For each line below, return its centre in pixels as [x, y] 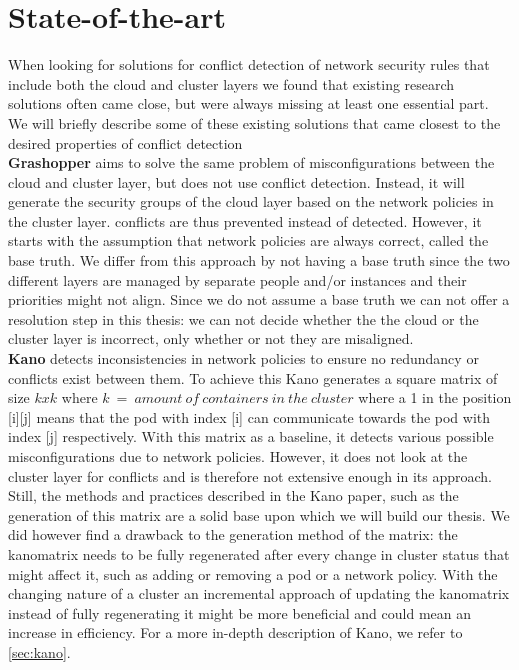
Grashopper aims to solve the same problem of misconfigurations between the [251, 162]
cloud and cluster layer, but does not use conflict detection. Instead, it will [236, 181]
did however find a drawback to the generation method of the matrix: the [233, 534]
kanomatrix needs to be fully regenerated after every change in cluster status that [259, 553]
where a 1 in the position [435, 397]
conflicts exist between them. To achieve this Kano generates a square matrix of [253, 377]
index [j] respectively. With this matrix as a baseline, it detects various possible [251, 436]
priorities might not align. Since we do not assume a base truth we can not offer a [259, 299]
